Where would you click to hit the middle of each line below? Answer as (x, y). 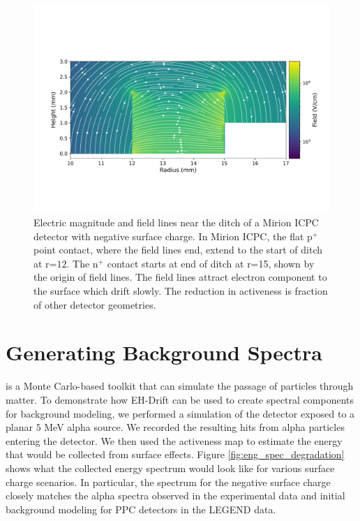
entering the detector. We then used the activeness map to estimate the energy (174, 440)
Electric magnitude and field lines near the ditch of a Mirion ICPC (176, 222)
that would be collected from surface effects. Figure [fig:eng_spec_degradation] (175, 454)
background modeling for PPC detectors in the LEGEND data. (141, 509)
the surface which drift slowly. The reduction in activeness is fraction (181, 291)
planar (19, 427)
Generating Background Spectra (164, 352)
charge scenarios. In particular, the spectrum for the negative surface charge (168, 482)
